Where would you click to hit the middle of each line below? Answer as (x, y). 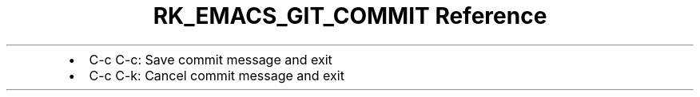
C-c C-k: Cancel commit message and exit (217, 75)
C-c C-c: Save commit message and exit (211, 59)
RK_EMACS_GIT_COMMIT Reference (350, 16)
